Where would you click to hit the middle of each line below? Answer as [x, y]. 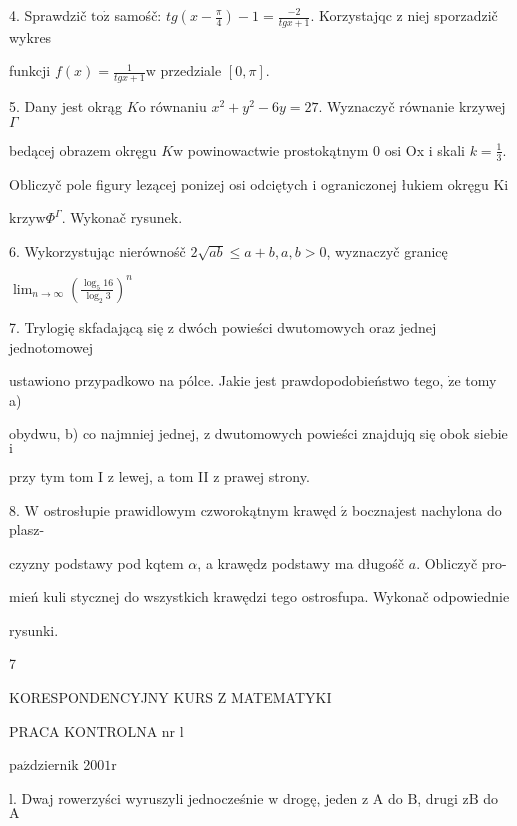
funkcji [30, 70]
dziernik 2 [60, 764]
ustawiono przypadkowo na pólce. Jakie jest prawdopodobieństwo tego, [226, 380]
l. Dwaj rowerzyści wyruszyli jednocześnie [136, 797]
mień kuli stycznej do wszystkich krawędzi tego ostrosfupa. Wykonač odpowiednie [259, 596]
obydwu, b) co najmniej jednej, [104, 433]
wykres [30, 36]
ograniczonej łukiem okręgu [405, 183]
